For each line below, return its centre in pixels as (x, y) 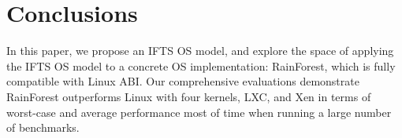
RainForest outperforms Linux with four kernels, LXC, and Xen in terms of (189, 96)
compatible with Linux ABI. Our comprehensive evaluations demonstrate (183, 81)
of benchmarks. (43, 127)
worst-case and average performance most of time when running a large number (199, 112)
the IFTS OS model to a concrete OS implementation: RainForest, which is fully (201, 65)
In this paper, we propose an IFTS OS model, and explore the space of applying (200, 51)
